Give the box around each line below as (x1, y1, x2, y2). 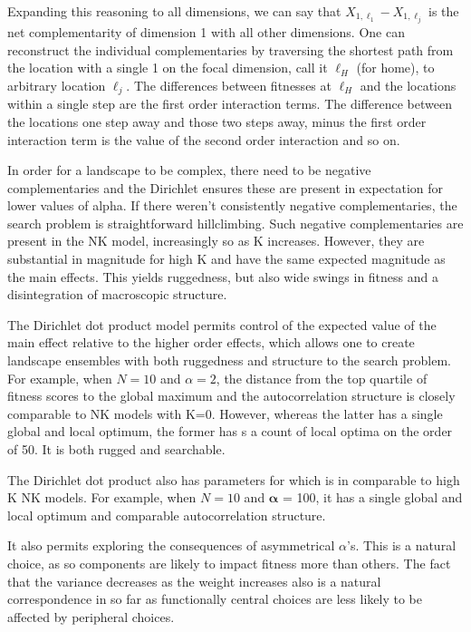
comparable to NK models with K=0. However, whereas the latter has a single (7, 404, 443, 423)
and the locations (360, 75, 457, 94)
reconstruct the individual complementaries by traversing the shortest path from (7, 40, 454, 59)
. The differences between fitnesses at (126, 75, 332, 94)
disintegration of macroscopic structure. (7, 285, 227, 304)
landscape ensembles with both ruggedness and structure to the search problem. (7, 351, 451, 370)
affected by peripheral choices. (7, 607, 175, 626)
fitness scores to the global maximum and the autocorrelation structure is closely (7, 386, 456, 405)
